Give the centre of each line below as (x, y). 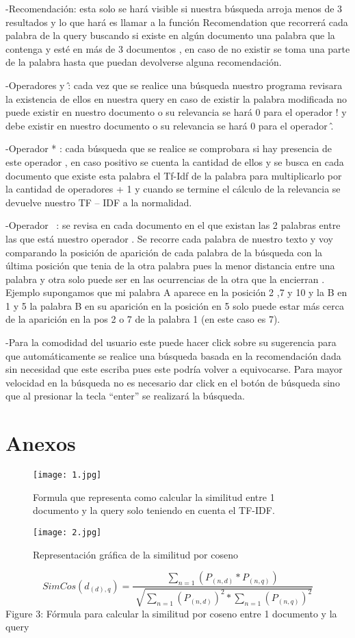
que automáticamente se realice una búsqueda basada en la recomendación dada (173, 355)
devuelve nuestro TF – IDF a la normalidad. (99, 202)
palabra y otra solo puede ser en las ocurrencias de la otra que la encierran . (165, 279)
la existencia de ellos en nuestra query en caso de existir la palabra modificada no (176, 98)
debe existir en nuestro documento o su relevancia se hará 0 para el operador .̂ (170, 125)
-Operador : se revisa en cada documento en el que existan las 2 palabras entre (173, 225)
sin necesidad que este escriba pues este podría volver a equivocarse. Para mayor (174, 369)
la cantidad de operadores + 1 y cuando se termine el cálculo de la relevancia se (173, 189)
